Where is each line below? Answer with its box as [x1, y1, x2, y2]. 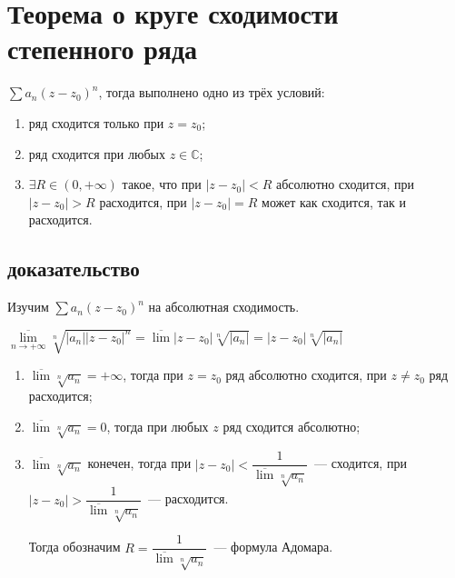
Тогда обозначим [28, 537, 121, 556]
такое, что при [122, 174, 202, 194]
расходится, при [99, 192, 187, 211]
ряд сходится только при [28, 113, 164, 132]
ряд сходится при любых [28, 144, 165, 163]
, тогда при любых [106, 416, 209, 435]
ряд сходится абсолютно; [223, 416, 361, 435]
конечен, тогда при [87, 453, 192, 473]
